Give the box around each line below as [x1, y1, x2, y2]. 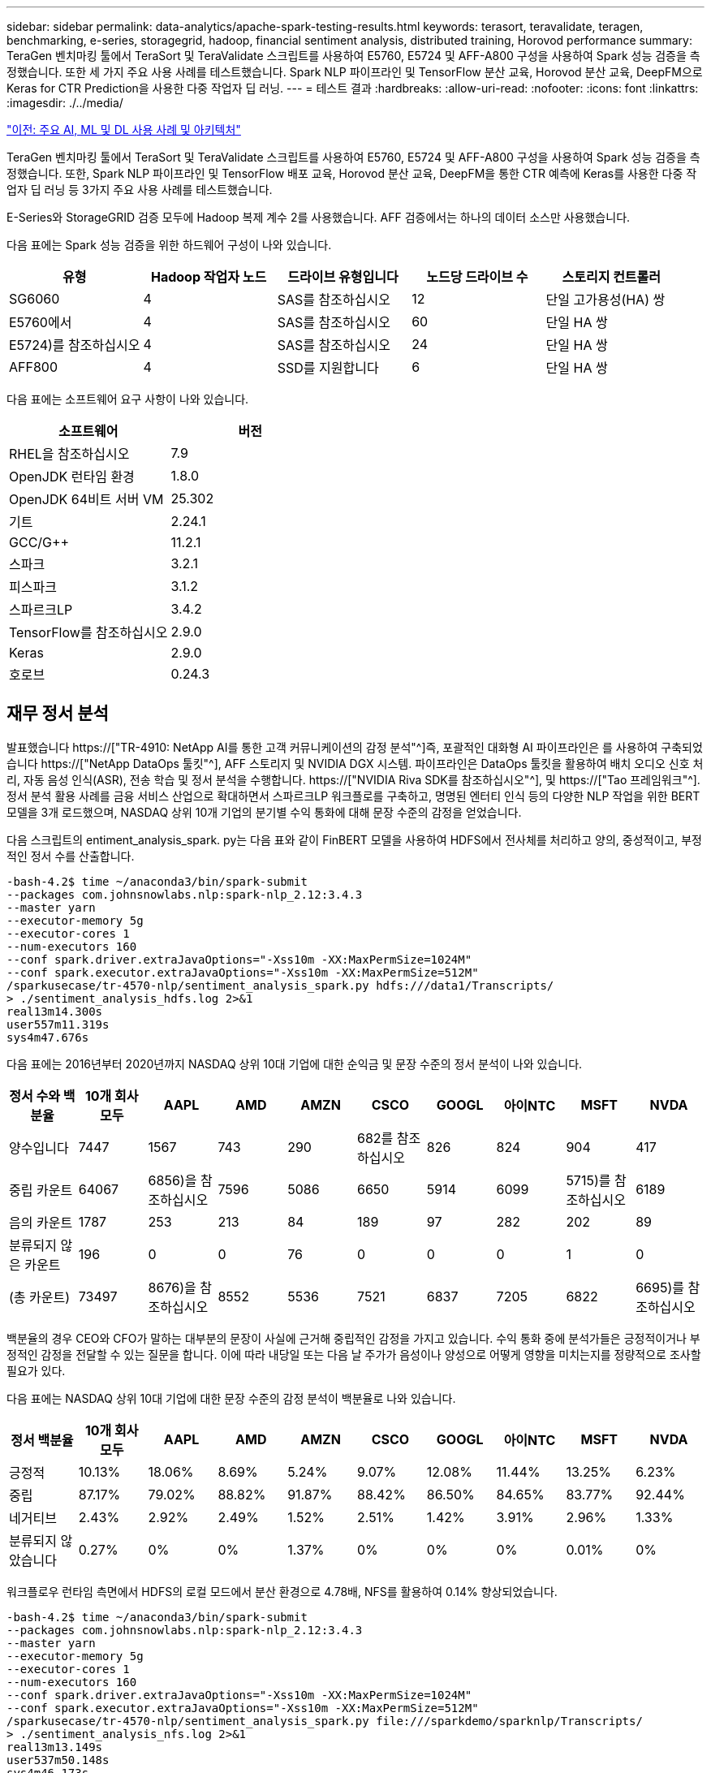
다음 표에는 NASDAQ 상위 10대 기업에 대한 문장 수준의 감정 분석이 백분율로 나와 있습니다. [6, 1391, 456, 1405]
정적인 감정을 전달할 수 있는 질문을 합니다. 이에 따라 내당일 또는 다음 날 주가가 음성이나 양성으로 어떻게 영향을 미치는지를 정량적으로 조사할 [6, 1347, 701, 1361]
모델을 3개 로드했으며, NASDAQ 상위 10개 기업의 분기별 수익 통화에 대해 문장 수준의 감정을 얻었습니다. [6, 805, 522, 819]
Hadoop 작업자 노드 [150, 269, 267, 285]
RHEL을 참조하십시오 [9, 446, 130, 462]
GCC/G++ [9, 534, 70, 550]
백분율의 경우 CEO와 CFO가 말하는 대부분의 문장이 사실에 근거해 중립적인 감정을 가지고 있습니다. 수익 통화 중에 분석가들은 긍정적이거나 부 [6, 1331, 700, 1345]
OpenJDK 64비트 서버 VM [9, 491, 164, 507]
